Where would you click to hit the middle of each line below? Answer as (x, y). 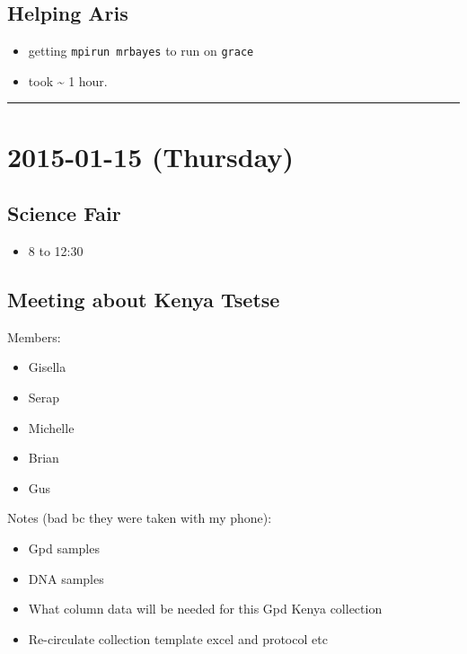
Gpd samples (64, 548)
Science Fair (64, 213)
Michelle (51, 427)
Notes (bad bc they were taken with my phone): (140, 518)
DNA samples (66, 578)
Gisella (47, 367)
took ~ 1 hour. (68, 80)
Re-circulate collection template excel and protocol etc (178, 638)
